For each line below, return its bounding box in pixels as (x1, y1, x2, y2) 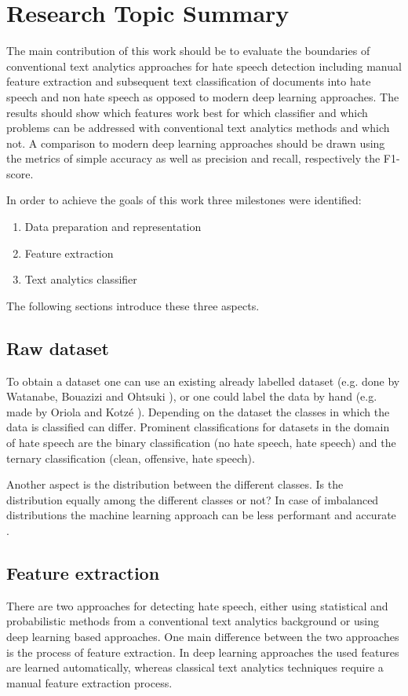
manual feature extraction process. (6, 674, 173, 691)
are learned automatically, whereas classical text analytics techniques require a (6, 659, 384, 676)
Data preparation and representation (24, 218, 202, 235)
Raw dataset (6, 335, 109, 360)
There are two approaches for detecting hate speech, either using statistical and (6, 597, 388, 614)
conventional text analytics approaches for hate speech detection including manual (6, 57, 402, 74)
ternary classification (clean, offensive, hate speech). (6, 449, 255, 466)
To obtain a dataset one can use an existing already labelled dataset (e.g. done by (6, 372, 400, 389)
